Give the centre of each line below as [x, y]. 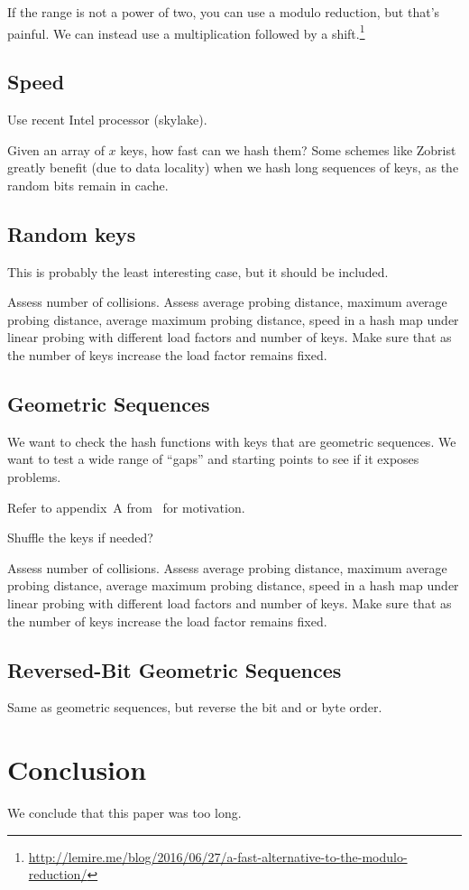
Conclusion [77, 769]
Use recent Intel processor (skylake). [107, 120]
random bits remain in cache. [88, 185]
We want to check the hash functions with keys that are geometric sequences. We [232, 441]
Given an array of [56, 149]
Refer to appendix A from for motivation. [126, 507]
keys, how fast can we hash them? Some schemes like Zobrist [288, 149]
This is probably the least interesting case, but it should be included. [198, 271]
